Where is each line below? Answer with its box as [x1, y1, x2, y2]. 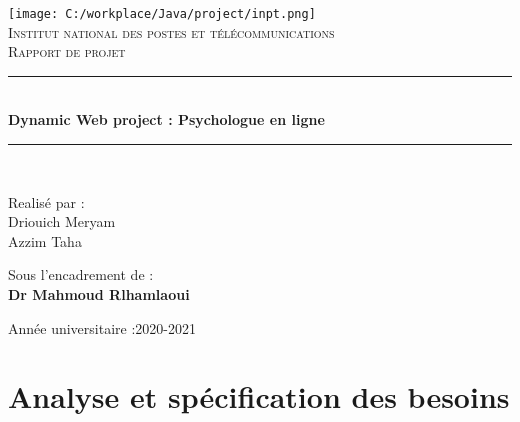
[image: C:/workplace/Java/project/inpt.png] [8, 7, 316, 21]
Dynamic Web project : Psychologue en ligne [8, 109, 325, 130]
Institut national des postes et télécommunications [8, 21, 335, 42]
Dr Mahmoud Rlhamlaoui [8, 284, 190, 304]
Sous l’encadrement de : [8, 264, 154, 285]
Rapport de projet [8, 41, 126, 62]
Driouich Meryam [8, 211, 116, 232]
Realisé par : [8, 191, 85, 212]
